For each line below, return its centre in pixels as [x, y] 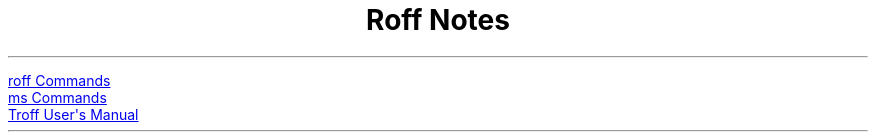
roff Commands [59, 80]
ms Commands [57, 97]
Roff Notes [438, 20]
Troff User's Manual [73, 114]
